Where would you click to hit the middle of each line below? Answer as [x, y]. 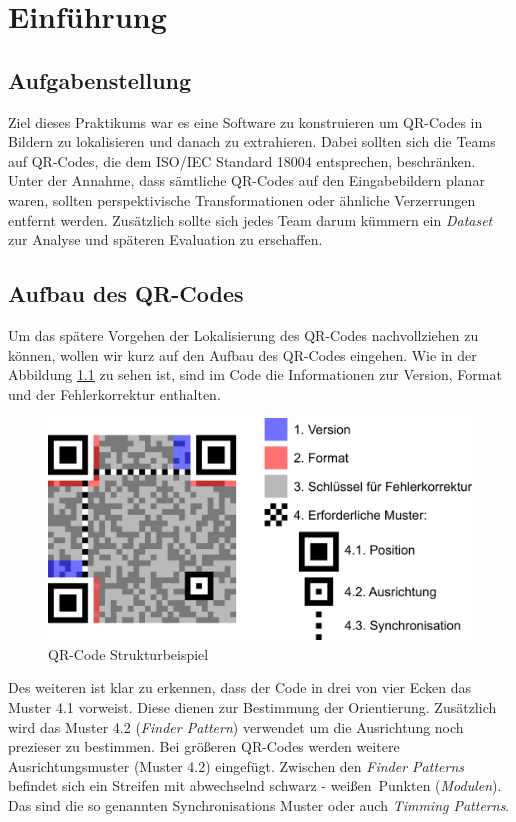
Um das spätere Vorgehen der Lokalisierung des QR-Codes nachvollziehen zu [243, 334]
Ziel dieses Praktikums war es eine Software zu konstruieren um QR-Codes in [245, 121]
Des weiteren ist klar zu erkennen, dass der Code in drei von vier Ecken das [239, 687]
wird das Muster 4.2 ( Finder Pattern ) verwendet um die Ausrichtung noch [236, 726]
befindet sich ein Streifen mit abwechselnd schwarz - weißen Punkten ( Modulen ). [255, 785]
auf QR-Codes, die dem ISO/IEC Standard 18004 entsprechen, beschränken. [242, 160]
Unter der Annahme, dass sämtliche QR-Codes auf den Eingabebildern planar [246, 180]
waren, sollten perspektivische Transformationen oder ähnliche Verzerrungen [242, 199]
